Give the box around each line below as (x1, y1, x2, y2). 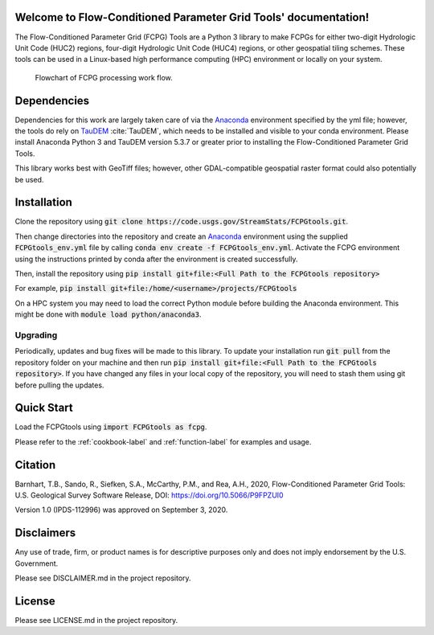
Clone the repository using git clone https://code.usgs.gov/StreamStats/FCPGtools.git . (14, 217, 349, 227)
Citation (14, 458, 56, 472)
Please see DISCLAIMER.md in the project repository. (14, 573, 192, 583)
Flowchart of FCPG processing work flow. (35, 72, 173, 82)
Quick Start (14, 401, 73, 415)
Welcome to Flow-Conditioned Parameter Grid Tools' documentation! (14, 10, 370, 24)
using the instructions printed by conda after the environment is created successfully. (14, 254, 298, 264)
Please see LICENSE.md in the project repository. (14, 616, 178, 625)
